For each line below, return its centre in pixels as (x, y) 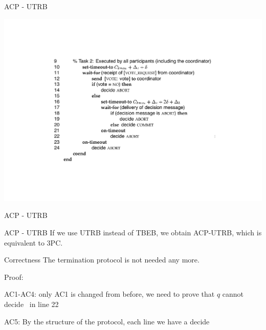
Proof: (14, 277)
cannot (233, 294)
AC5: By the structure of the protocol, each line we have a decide (107, 321)
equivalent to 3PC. (34, 242)
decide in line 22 (31, 304)
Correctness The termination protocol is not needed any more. (102, 260)
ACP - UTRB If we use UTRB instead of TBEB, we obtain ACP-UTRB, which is (133, 232)
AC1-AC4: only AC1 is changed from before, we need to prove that (109, 294)
